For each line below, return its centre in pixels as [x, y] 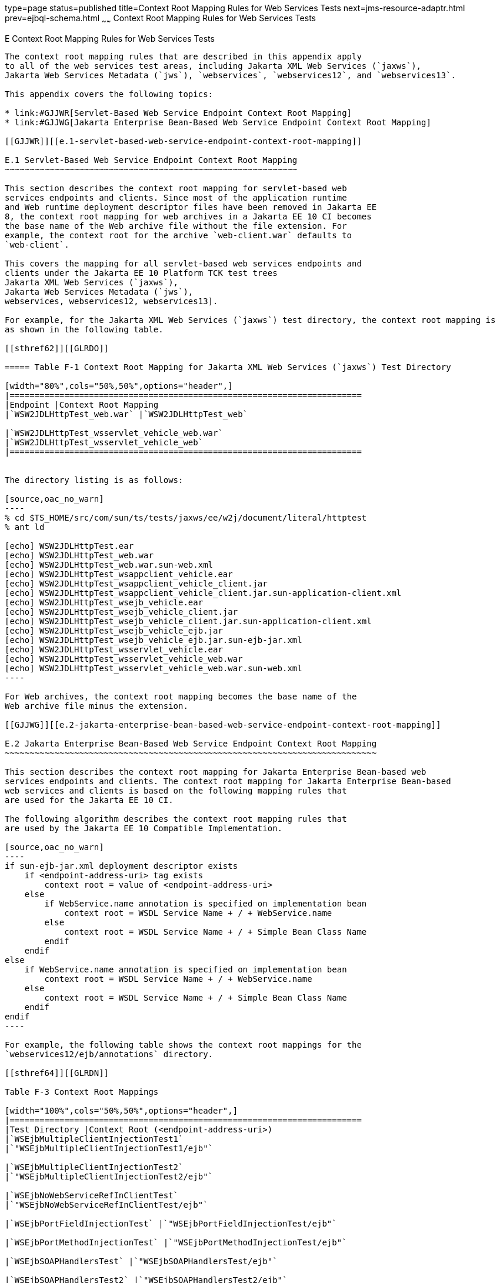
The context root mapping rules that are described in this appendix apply [183, 56]
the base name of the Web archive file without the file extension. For [176, 226]
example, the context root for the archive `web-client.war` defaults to [179, 235]
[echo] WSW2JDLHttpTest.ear [69, 546]
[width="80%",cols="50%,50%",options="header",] [119, 386]
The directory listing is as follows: [94, 480]
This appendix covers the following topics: [109, 94]
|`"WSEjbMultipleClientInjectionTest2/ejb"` [109, 1176]
